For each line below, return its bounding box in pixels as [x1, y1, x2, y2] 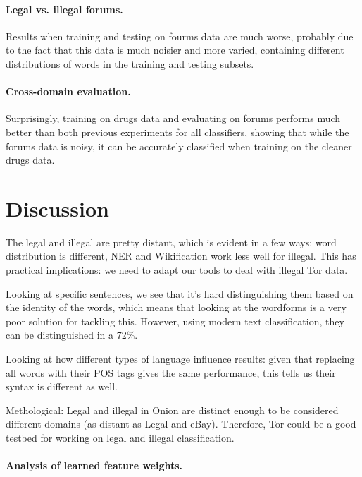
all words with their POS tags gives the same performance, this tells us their [6, 365, 336, 380]
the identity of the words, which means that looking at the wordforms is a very [6, 300, 347, 315]
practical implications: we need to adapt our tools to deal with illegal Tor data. [6, 262, 348, 277]
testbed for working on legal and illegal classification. [6, 430, 235, 445]
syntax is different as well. [6, 379, 118, 394]
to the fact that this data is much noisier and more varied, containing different [6, 42, 344, 57]
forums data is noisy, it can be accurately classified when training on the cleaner [6, 138, 352, 153]
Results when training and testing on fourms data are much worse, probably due [6, 28, 354, 43]
